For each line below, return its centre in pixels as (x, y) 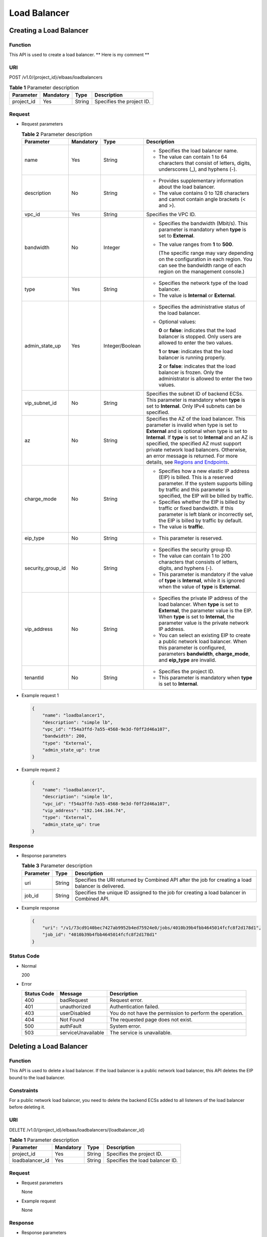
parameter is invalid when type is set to (192, 425)
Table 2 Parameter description (57, 134)
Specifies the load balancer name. (198, 150)
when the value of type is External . (200, 586)
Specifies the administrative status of (202, 307)
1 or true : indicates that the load (196, 351)
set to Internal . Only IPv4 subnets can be (194, 406)
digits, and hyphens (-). (186, 568)
